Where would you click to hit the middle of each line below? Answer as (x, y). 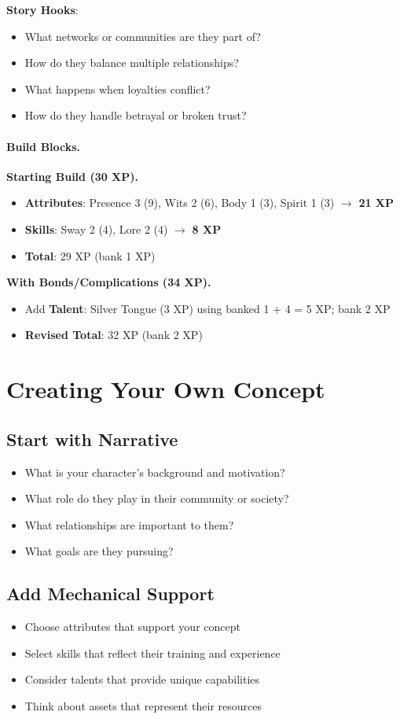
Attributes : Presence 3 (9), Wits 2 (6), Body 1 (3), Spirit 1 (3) (180, 203)
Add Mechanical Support (110, 594)
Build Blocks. (44, 146)
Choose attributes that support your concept (132, 627)
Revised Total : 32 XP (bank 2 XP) (114, 335)
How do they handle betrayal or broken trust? (136, 115)
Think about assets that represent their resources (143, 705)
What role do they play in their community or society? (157, 498)
